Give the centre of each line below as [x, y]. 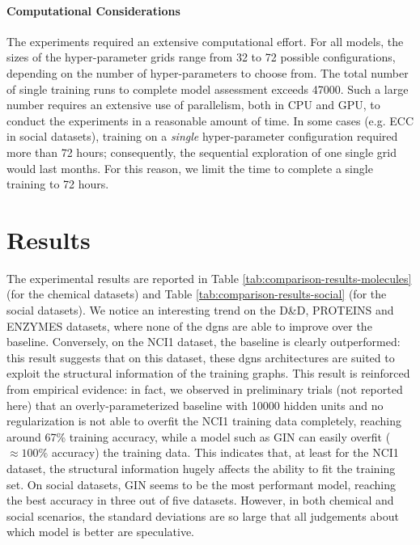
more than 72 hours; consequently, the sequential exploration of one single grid [202, 152]
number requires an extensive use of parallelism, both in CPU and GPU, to [193, 105]
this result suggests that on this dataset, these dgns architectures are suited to [201, 357]
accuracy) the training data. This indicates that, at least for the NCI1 [225, 452]
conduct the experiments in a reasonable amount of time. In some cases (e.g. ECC [210, 120]
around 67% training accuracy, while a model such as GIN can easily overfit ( [199, 436]
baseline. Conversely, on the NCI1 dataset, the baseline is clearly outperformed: [204, 342]
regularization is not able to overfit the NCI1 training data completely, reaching [204, 421]
